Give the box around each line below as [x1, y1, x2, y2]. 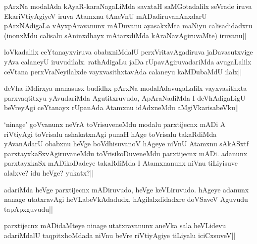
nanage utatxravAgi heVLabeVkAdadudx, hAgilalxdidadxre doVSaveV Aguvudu [4, 194, 248, 204]
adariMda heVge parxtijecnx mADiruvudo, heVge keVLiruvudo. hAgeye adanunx [4, 184, 249, 194]
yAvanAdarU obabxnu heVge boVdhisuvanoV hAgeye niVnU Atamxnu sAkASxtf [4, 138, 249, 149]
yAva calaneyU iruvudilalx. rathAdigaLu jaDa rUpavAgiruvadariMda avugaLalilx [4, 56, 252, 66]
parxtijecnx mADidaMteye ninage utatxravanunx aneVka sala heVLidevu [4, 220, 226, 231]
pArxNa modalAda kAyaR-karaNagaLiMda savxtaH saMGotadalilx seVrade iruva [4, 1, 252, 11]
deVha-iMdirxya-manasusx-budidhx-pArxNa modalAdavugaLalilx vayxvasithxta [4, 83, 247, 93]
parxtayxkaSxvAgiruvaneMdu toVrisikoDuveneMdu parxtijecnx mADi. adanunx [4, 148, 248, 158]
